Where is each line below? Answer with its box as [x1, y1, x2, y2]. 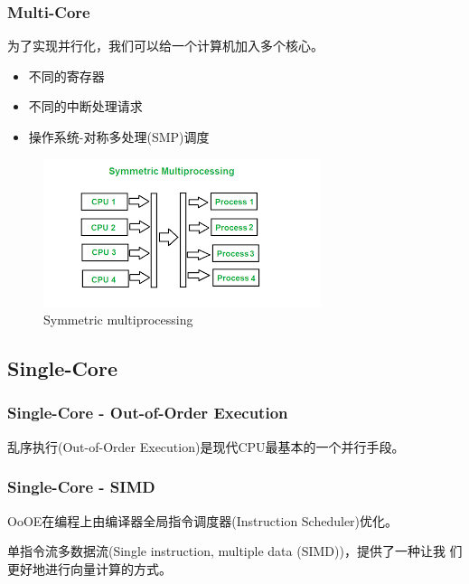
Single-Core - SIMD [7, 476, 155, 498]
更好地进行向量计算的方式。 [7, 559, 172, 578]
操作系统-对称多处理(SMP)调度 [28, 127, 210, 146]
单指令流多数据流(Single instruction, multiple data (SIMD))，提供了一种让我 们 [7, 542, 463, 560]
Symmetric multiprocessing [43, 310, 193, 329]
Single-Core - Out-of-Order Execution [7, 401, 288, 424]
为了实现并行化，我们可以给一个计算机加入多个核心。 [7, 36, 324, 55]
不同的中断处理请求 [28, 97, 143, 116]
